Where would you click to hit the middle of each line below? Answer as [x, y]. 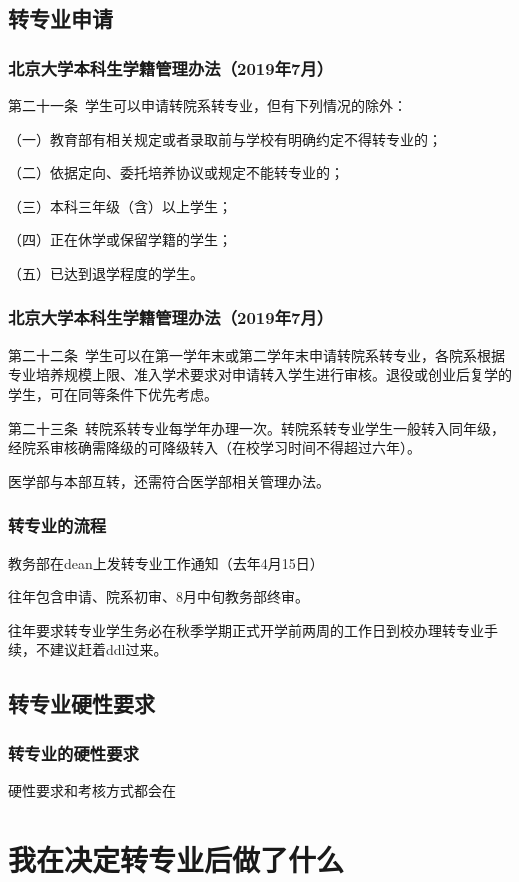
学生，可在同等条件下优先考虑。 [113, 393]
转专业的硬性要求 [73, 752]
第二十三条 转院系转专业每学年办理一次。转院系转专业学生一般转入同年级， [256, 427]
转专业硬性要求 [81, 703]
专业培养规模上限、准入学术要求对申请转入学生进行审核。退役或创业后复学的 [260, 374]
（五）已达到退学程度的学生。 [106, 272]
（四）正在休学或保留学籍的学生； [120, 239]
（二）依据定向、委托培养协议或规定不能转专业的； [176, 172]
